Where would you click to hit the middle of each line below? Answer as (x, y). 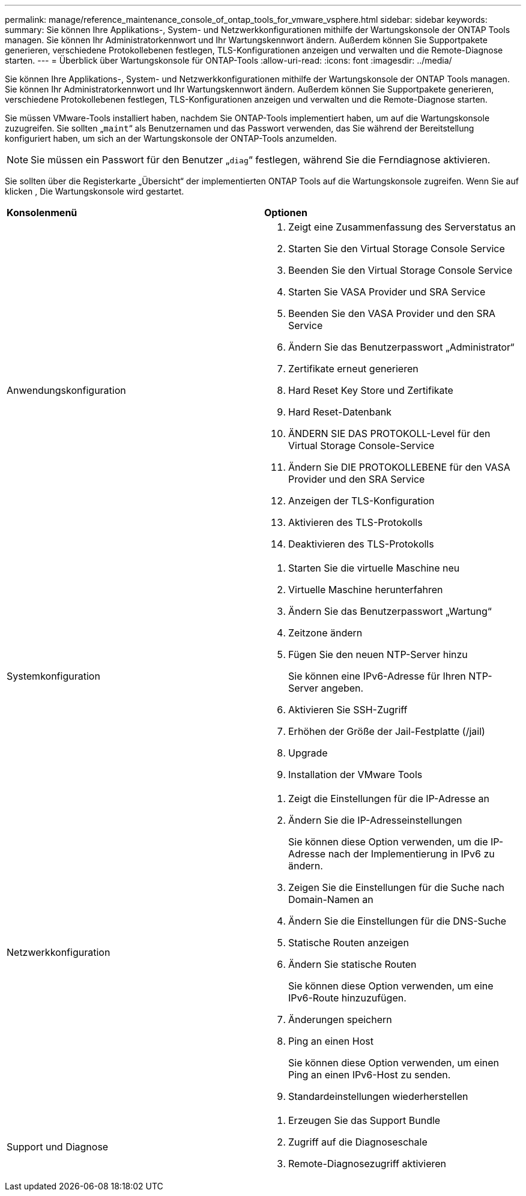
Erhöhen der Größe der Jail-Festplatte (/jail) (387, 731)
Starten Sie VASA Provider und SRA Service (387, 292)
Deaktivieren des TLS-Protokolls (361, 544)
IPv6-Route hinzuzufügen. (347, 998)
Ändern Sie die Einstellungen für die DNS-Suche (398, 921)
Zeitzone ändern (325, 633)
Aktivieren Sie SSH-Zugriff (348, 710)
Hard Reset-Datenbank (340, 412)
